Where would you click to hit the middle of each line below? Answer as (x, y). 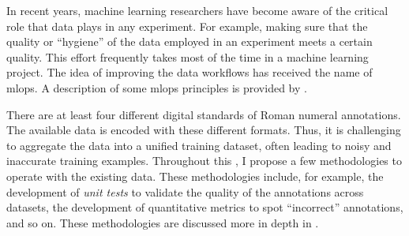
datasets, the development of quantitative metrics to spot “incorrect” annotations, (205, 207)
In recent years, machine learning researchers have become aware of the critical (197, 10)
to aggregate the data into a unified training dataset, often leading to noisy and (199, 145)
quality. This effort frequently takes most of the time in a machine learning (188, 56)
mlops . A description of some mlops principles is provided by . (157, 87)
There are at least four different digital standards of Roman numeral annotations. (204, 114)
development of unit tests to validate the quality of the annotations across (185, 191)
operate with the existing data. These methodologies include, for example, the (195, 176)
